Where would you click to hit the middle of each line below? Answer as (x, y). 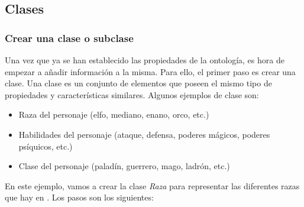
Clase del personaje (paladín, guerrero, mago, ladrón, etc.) (124, 166)
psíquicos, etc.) (46, 146)
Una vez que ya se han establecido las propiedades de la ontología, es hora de (145, 60)
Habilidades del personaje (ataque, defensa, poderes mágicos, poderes (144, 134)
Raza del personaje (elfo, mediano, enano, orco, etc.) (114, 114)
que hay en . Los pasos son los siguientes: (79, 197)
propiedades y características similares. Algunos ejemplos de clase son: (132, 94)
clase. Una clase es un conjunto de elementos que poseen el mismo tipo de (138, 83)
